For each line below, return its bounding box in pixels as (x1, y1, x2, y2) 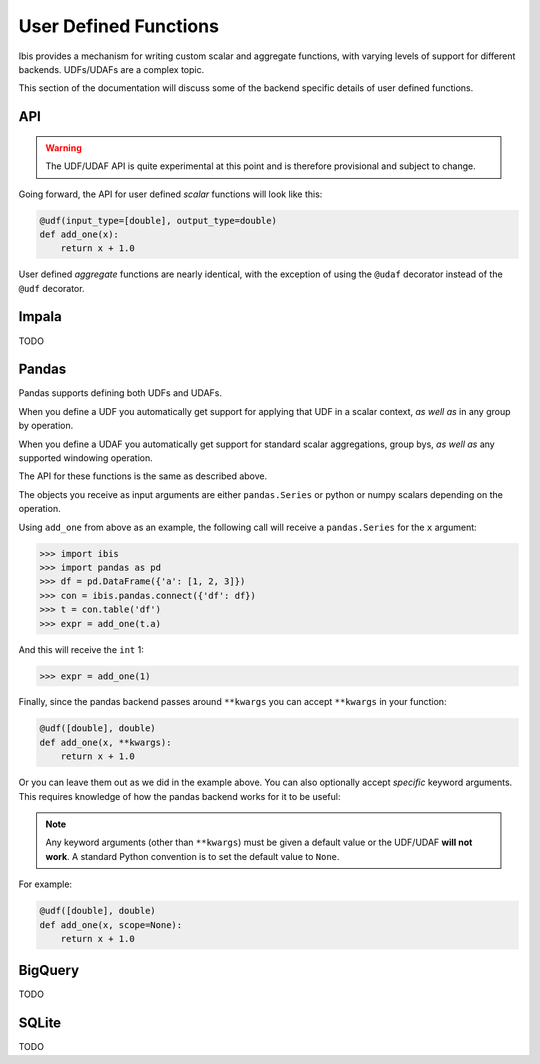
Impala (18, 308, 62, 325)
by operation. (18, 420, 74, 432)
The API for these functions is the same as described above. (18, 470, 268, 482)
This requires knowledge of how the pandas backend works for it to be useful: (18, 790, 341, 802)
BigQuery (18, 962, 80, 979)
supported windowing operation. (18, 452, 154, 464)
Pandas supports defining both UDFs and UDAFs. (18, 387, 222, 399)
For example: (18, 878, 73, 890)
